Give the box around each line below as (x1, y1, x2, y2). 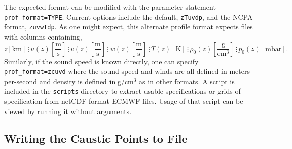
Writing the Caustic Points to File (4, 130, 188, 146)
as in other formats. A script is (139, 76, 235, 86)
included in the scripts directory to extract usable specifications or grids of (4, 86, 241, 96)
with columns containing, (4, 31, 82, 42)
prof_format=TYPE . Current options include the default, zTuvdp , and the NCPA (4, 11, 253, 22)
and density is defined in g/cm (39, 76, 134, 86)
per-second (4, 76, 38, 86)
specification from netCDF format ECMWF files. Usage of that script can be (4, 96, 243, 106)
